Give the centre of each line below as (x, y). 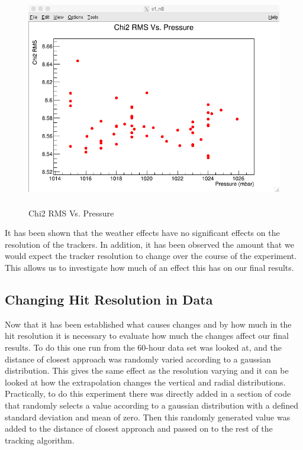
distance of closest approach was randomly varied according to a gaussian (138, 359)
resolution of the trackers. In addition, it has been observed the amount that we (149, 244)
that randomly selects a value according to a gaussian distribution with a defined (151, 405)
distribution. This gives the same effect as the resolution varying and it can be (147, 370)
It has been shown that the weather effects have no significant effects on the (142, 233)
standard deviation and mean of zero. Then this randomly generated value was (148, 417)
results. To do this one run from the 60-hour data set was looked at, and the (143, 347)
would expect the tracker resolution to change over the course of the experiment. (151, 256)
